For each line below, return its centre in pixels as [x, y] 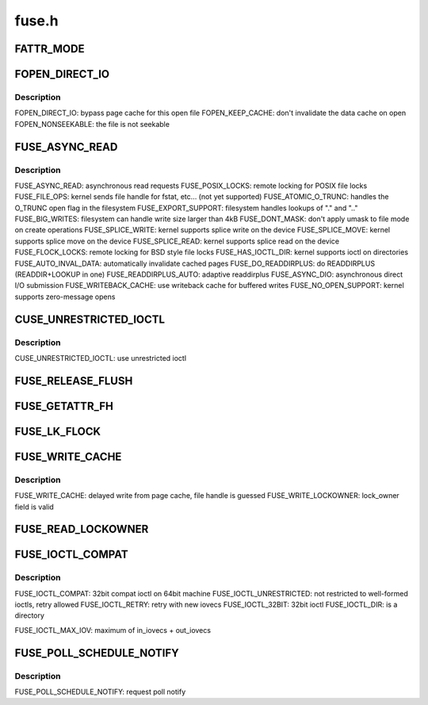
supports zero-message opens [65, 297]
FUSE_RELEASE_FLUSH [74, 381]
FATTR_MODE [50, 49]
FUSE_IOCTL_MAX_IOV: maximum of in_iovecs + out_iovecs [113, 630]
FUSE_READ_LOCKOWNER [82, 529]
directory [30, 615]
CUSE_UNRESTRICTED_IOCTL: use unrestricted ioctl [100, 358]
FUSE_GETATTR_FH [64, 406]
